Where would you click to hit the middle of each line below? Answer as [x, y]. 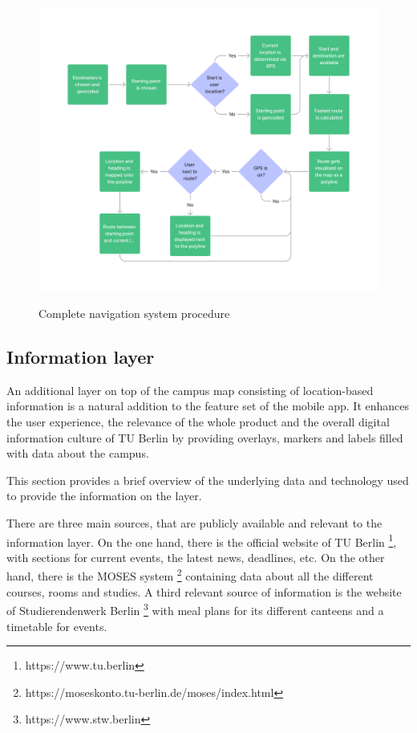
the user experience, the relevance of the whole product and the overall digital [198, 422]
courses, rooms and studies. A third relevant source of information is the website [204, 591]
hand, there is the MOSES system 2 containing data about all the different [190, 575]
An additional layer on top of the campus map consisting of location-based [190, 390]
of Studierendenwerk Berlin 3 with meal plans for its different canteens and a [195, 609]
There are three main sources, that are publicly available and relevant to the [194, 522]
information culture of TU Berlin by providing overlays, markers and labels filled [205, 437]
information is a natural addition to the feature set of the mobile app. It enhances [208, 406]
